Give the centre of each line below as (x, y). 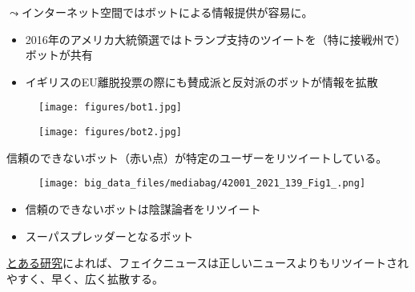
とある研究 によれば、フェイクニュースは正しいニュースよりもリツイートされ (208, 263)
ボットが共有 (59, 55)
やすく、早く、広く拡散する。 (85, 278)
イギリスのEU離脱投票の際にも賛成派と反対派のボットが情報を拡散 (201, 81)
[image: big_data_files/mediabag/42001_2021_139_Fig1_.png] (202, 184)
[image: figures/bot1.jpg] (110, 108)
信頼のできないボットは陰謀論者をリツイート (143, 208)
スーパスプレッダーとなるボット (109, 236)
